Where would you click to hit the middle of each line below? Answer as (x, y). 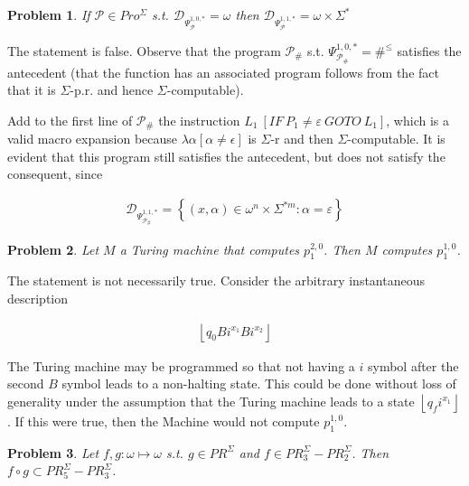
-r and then (302, 139)
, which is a (417, 120)
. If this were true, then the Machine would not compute (164, 421)
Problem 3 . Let (53, 452)
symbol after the (413, 365)
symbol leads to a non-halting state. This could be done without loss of (259, 383)
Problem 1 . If (49, 14)
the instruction (199, 120)
